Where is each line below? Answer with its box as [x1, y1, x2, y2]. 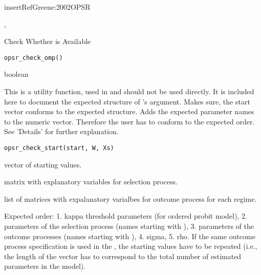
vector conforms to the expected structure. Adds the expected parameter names [4, 106, 254, 117]
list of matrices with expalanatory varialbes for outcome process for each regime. [4, 193, 257, 204]
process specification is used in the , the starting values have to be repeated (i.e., [4, 241, 257, 251]
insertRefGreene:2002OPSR [4, 2, 91, 12]
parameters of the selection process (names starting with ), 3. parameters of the [4, 221, 254, 231]
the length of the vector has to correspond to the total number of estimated [4, 250, 242, 261]
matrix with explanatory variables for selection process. [4, 176, 178, 187]
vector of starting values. [4, 159, 82, 170]
